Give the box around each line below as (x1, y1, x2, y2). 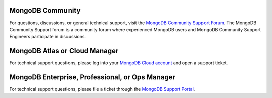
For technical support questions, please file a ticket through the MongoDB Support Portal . (9, 86, 195, 92)
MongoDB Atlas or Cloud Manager (9, 47, 119, 55)
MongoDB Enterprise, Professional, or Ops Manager (9, 73, 176, 82)
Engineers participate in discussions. (9, 34, 86, 40)
